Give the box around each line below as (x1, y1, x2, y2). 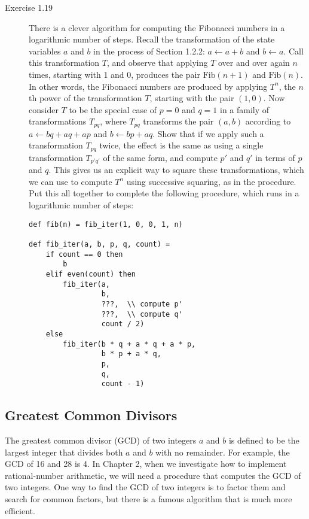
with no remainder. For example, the (155, 445, 290, 458)
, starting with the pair (149, 92, 234, 104)
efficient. (5, 504, 35, 517)
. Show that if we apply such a (152, 127, 264, 139)
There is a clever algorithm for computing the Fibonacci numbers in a (29, 21, 285, 34)
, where (100, 115, 127, 128)
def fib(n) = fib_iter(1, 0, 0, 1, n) (29, 220, 183, 229)
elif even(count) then (45, 269, 136, 278)
